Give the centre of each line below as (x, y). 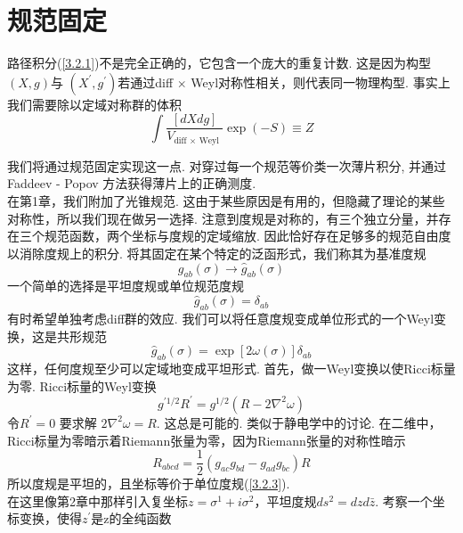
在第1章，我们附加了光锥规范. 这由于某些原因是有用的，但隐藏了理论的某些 (226, 201)
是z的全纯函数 (131, 518)
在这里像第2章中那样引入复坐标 (97, 500)
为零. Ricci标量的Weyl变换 (82, 385)
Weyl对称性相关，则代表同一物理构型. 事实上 (321, 82)
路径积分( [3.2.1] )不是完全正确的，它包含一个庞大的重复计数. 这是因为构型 (219, 63)
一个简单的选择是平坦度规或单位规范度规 (126, 286)
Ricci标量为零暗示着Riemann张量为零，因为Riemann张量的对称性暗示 (207, 440)
